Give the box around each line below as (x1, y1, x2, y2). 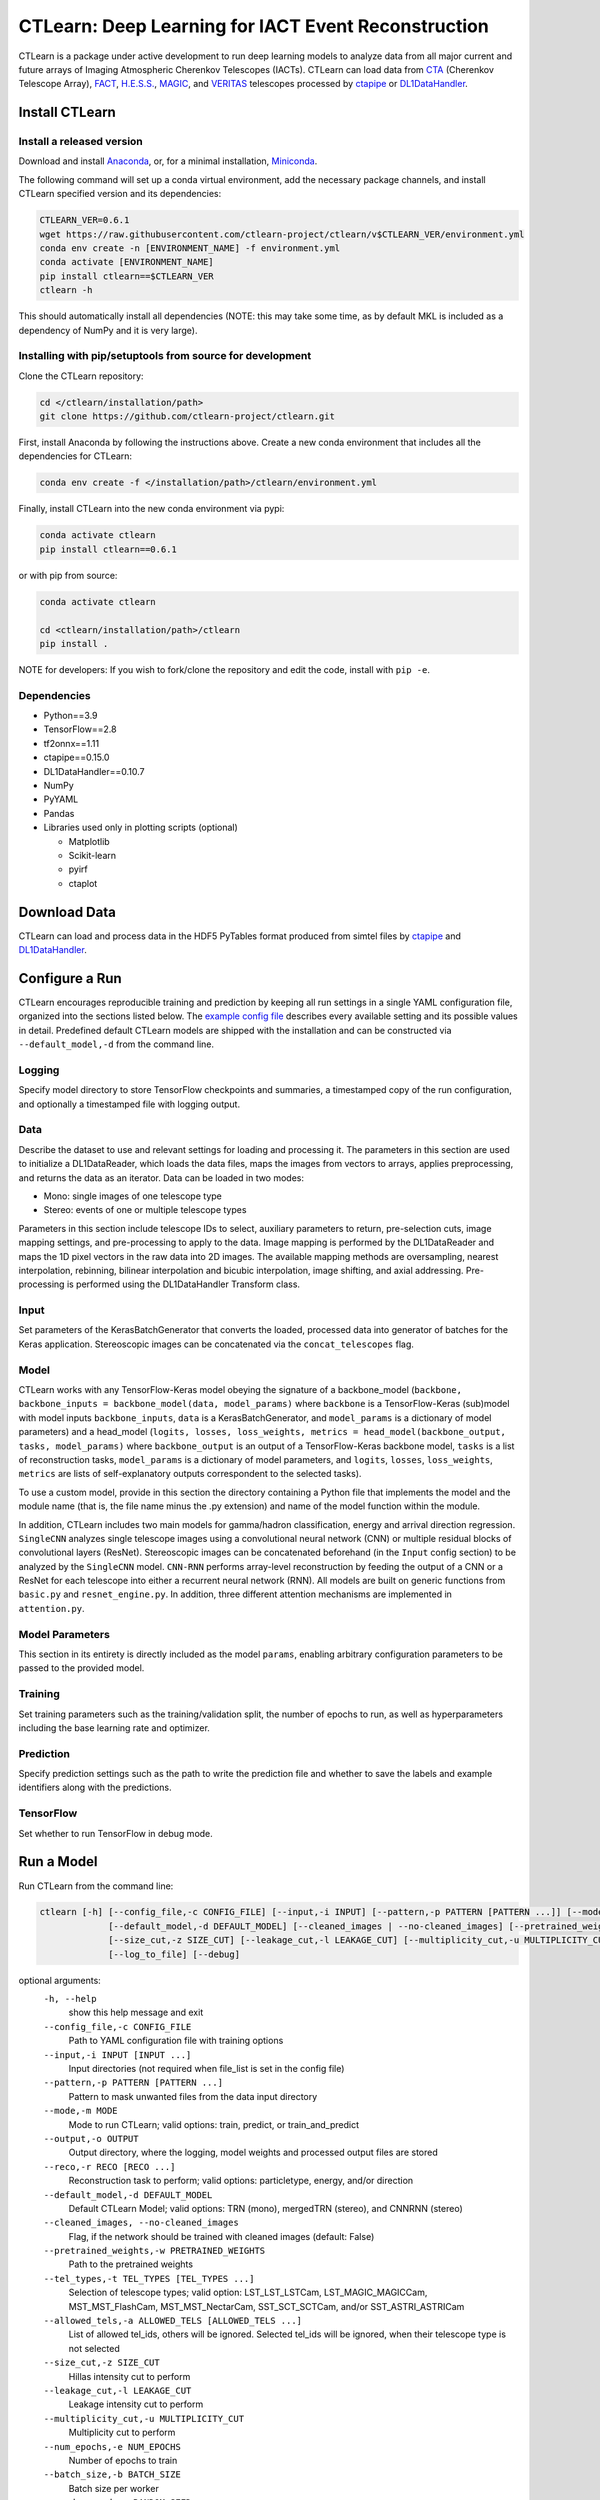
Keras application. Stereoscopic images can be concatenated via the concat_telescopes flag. (18, 1338, 415, 1350)
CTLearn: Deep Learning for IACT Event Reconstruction (18, 15, 489, 37)
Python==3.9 (43, 710, 99, 722)
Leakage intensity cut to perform (68, 2398, 204, 2410)
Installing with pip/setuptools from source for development (18, 349, 312, 363)
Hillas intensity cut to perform (68, 2370, 191, 2382)
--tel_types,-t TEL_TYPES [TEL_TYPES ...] (43, 2273, 255, 2284)
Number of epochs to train (68, 2454, 178, 2466)
